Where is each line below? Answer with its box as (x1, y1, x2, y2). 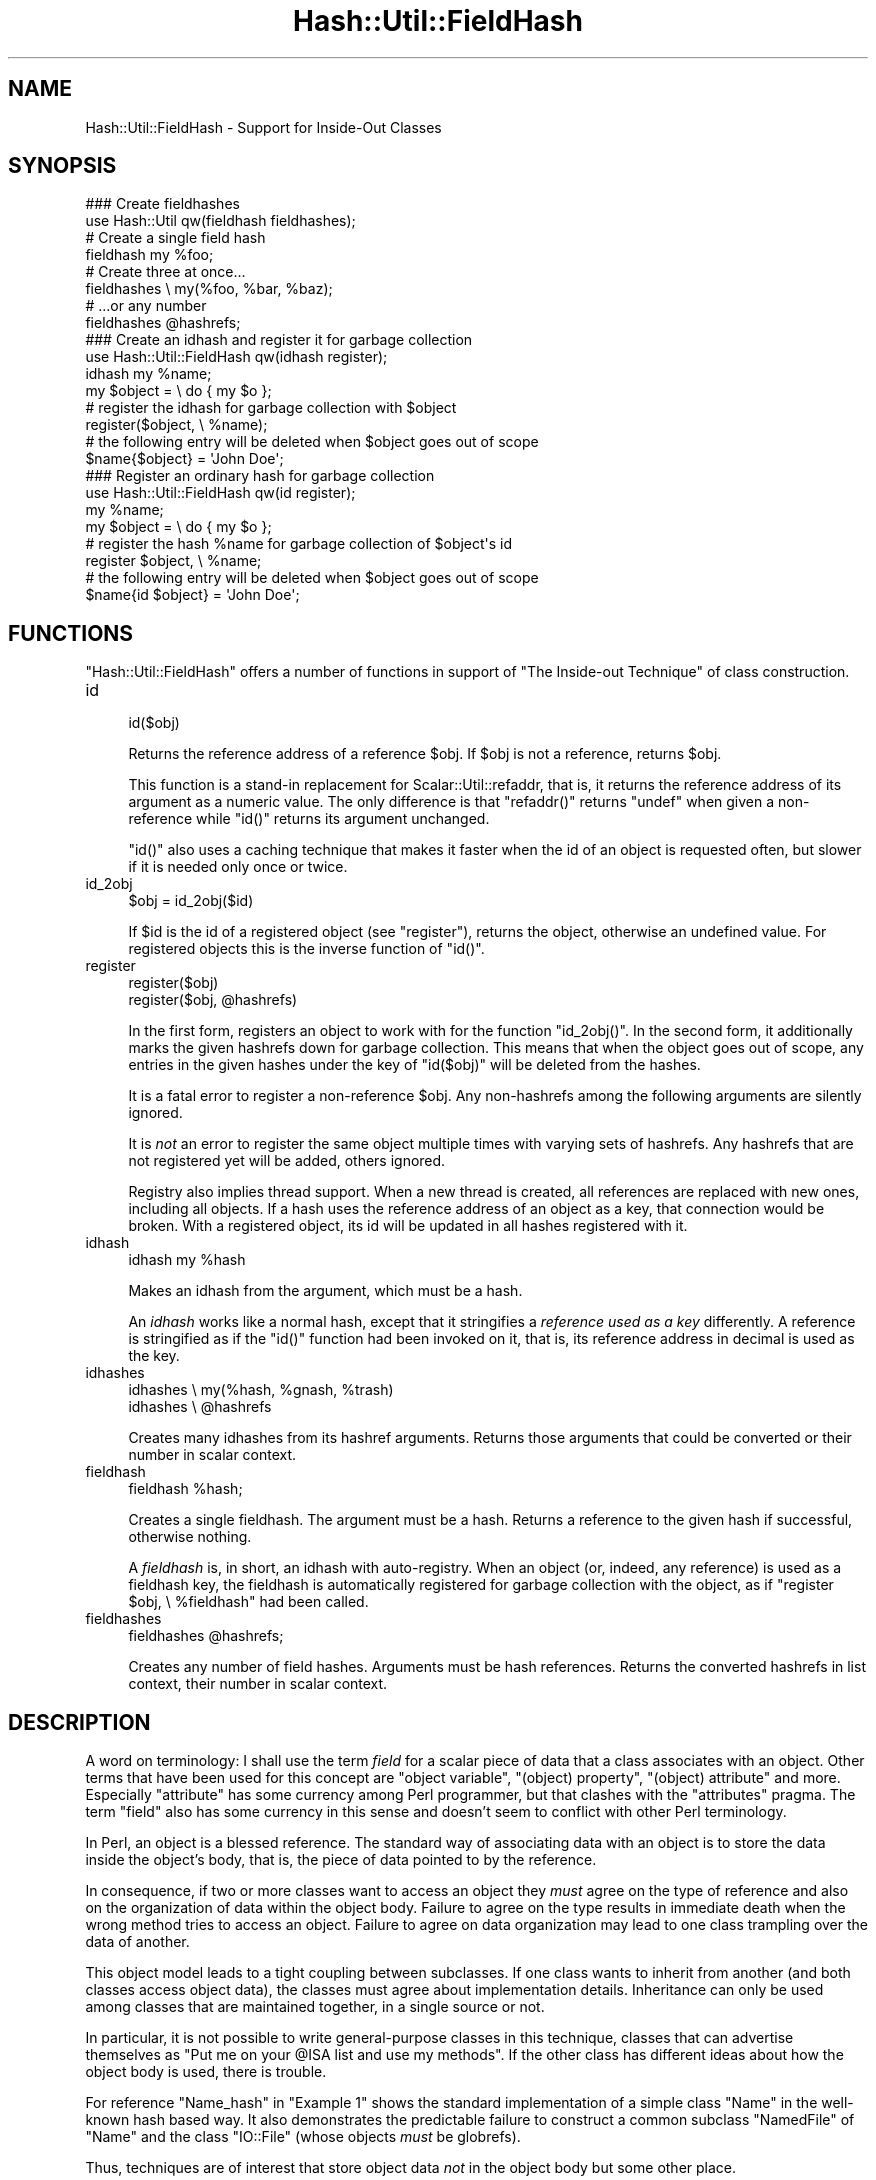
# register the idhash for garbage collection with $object (85, 399, 457, 417)
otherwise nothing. (128, 1528, 252, 1546)
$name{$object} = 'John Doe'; (85, 450, 284, 468)
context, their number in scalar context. (128, 1675, 388, 1693)
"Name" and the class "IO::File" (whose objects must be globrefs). (85, 2128, 521, 2146)
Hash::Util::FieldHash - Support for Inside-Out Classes (85, 118, 442, 136)
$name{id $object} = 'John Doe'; (85, 586, 300, 604)
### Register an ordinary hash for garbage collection (85, 467, 435, 485)
